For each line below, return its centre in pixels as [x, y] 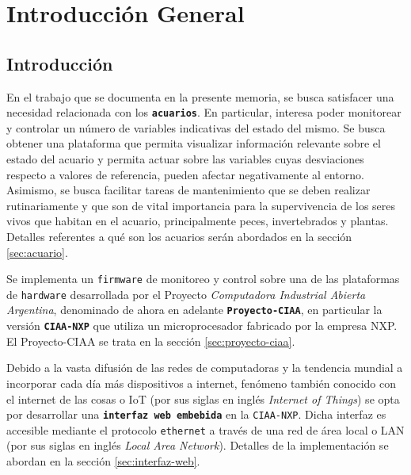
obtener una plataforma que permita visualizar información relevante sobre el [194, 143]
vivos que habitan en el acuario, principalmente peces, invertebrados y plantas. [198, 221]
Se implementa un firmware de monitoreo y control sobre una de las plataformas [203, 279]
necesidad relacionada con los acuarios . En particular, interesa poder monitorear [204, 112]
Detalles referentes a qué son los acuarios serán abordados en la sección [179, 236]
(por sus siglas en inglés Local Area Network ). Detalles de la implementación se [198, 445]
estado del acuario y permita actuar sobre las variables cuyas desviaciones [185, 159]
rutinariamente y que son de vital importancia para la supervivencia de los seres [201, 205]
